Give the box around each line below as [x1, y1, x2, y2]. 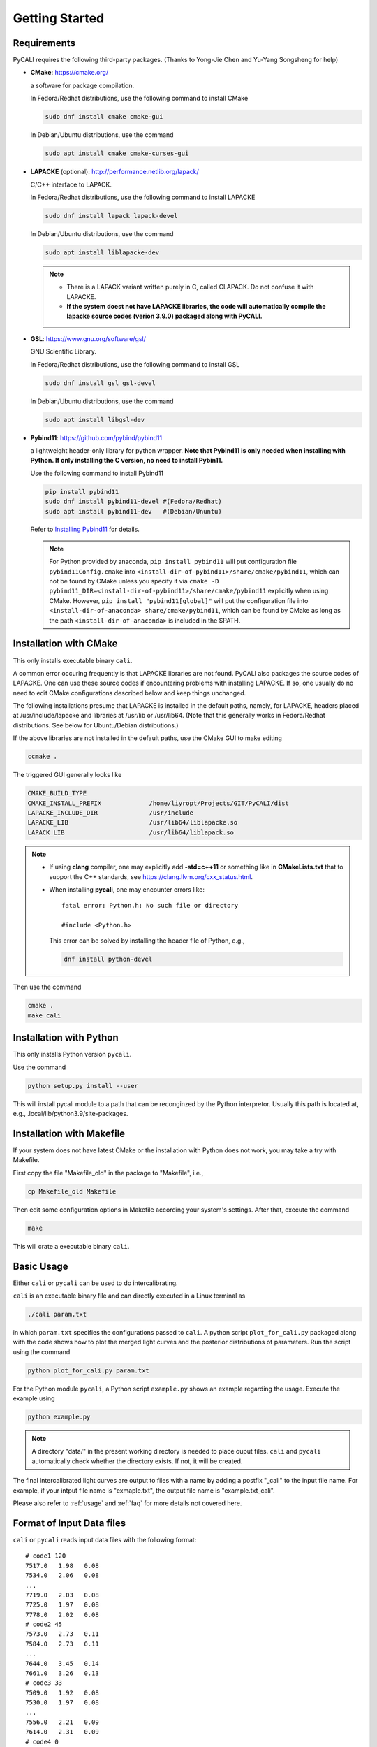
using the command [13, 1347, 71, 1356]
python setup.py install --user [27, 1082, 139, 1089]
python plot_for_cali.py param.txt [27, 1366, 149, 1375]
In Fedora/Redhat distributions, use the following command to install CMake [30, 94, 249, 103]
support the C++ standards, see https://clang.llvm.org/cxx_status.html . [49, 872, 253, 880]
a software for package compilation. [30, 81, 135, 89]
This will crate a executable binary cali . [13, 1242, 130, 1250]
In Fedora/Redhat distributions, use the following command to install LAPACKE [30, 193, 256, 201]
